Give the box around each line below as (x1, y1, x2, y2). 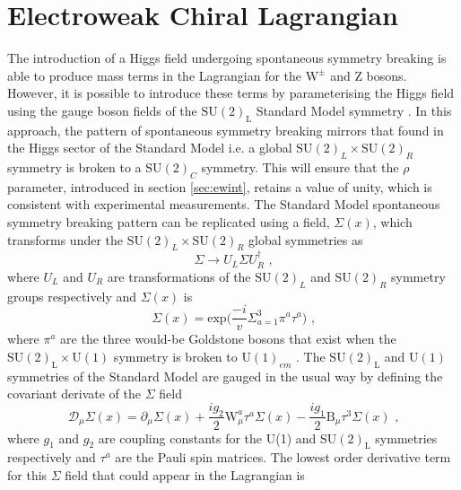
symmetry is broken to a (7, 158, 142, 177)
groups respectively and (7, 286, 137, 305)
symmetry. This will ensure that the (201, 158, 399, 177)
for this (7, 465, 48, 484)
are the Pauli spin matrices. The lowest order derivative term (115, 448, 451, 467)
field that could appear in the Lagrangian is (65, 465, 305, 484)
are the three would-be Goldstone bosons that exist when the (60, 329, 396, 348)
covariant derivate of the (7, 384, 142, 403)
